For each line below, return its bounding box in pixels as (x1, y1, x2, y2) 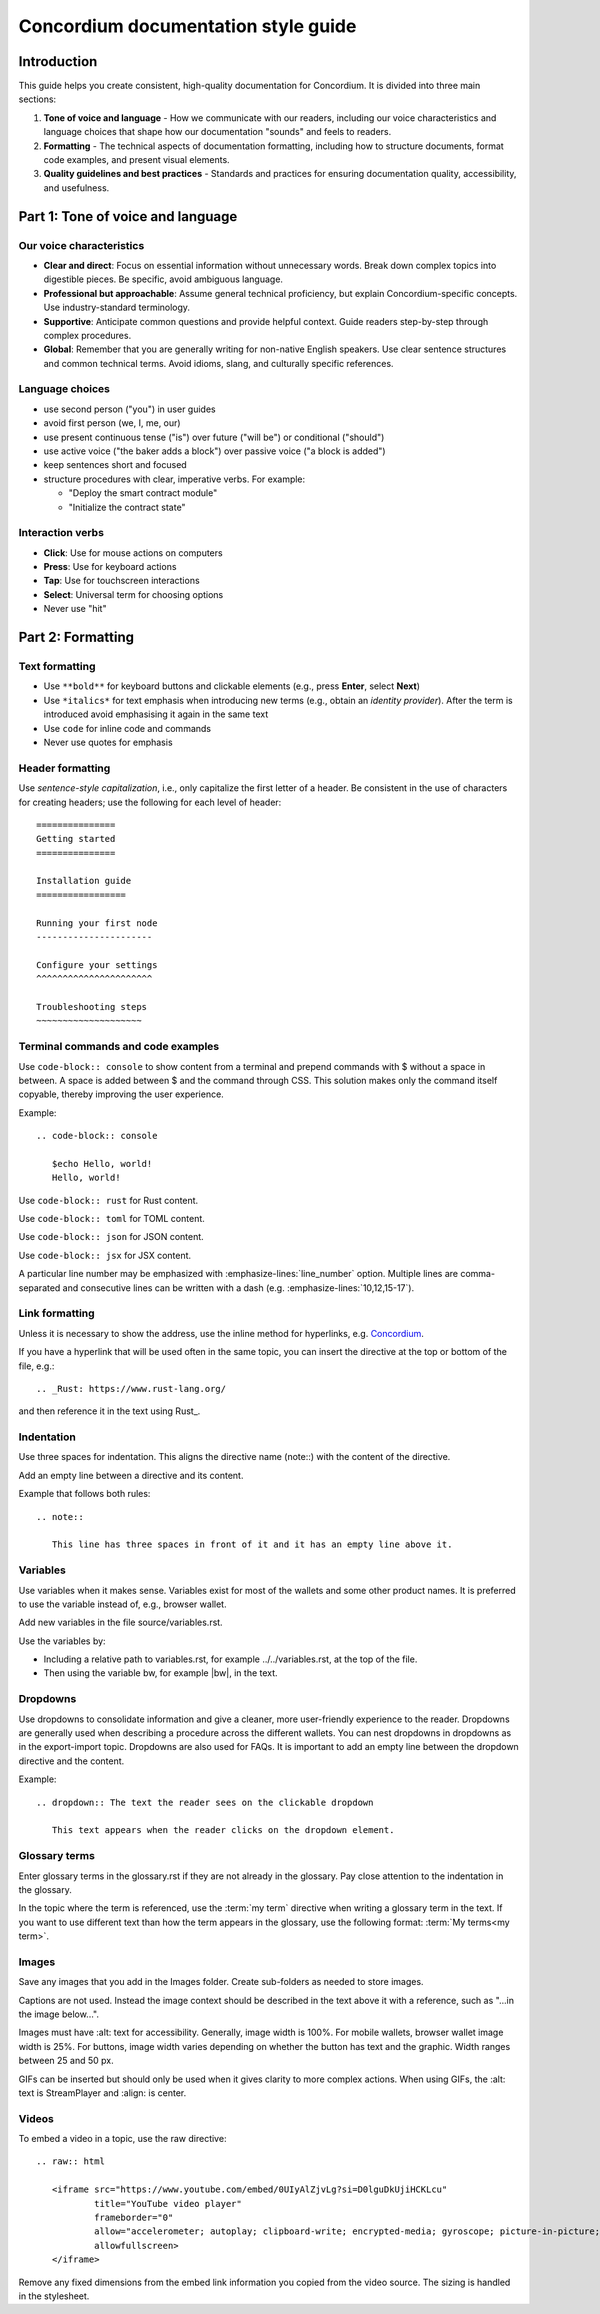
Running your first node (36, 917, 158, 929)
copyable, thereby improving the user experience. (18, 1088, 224, 1100)
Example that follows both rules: (18, 1488, 151, 1500)
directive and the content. (18, 1755, 125, 1767)
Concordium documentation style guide (18, 15, 357, 37)
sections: (18, 93, 57, 105)
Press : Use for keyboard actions (43, 561, 177, 573)
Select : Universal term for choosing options (43, 588, 224, 600)
